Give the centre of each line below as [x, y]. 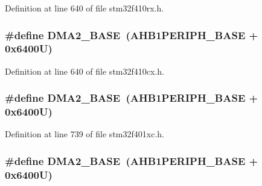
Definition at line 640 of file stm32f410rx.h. [85, 8]
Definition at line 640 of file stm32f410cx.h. [85, 71]
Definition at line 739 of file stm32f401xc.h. [85, 134]
